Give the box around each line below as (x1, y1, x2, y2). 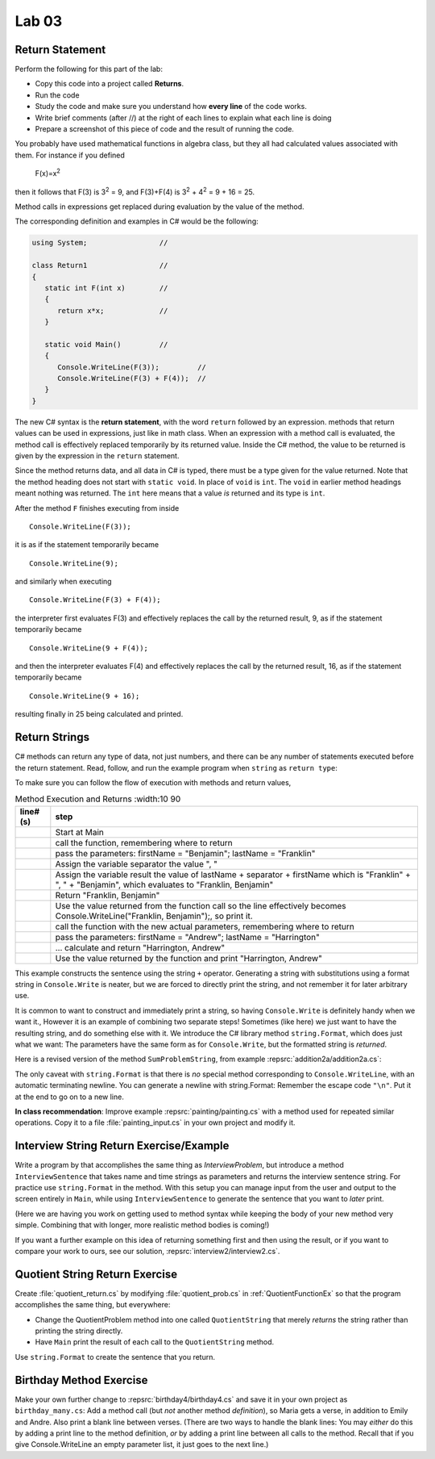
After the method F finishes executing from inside (14, 503, 180, 512)
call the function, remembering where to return (55, 837, 233, 848)
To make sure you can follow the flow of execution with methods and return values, (14, 777, 292, 787)
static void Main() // (44, 340, 168, 349)
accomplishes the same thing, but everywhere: (14, 1300, 171, 1310)
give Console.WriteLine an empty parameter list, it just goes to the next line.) (14, 1440, 269, 1449)
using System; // (31, 238, 168, 248)
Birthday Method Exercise (14, 1373, 148, 1387)
